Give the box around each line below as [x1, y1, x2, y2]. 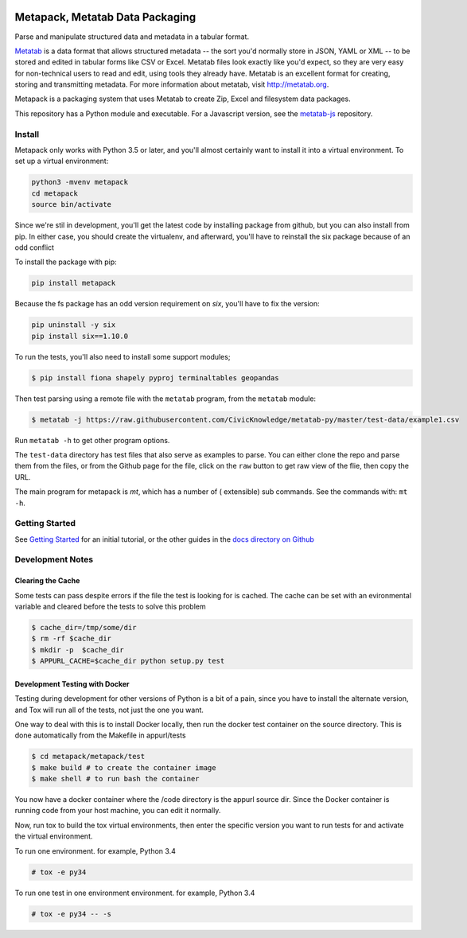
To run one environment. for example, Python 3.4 [14, 846, 177, 855]
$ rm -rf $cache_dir [31, 634, 111, 644]
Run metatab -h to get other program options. [14, 435, 170, 445]
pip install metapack [31, 278, 116, 288]
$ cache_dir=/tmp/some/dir [31, 623, 137, 632]
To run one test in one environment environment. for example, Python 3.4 [14, 888, 255, 897]
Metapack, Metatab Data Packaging [14, 10, 197, 24]
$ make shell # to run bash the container [31, 774, 200, 784]
